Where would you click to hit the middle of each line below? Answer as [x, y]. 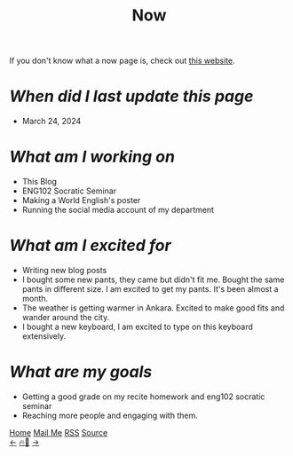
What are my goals [81, 372]
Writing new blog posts [64, 270]
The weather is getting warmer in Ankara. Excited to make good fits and [153, 308]
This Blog [40, 182]
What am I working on [92, 157]
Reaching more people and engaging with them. [110, 415]
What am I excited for [90, 246]
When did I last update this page [131, 96]
